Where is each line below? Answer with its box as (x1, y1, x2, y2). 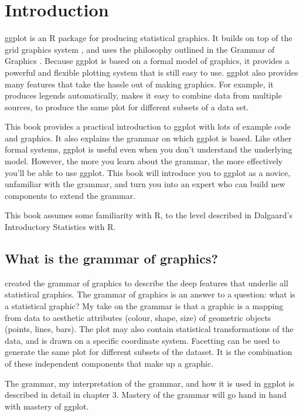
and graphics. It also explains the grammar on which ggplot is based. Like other (5, 131, 292, 144)
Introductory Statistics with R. (5, 221, 116, 233)
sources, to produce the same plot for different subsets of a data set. (5, 100, 249, 113)
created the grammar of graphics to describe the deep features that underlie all (5, 276, 288, 289)
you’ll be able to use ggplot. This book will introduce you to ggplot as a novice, (5, 166, 291, 178)
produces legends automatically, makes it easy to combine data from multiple (5, 89, 282, 102)
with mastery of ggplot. (5, 400, 89, 412)
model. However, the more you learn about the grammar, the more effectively (5, 155, 283, 167)
